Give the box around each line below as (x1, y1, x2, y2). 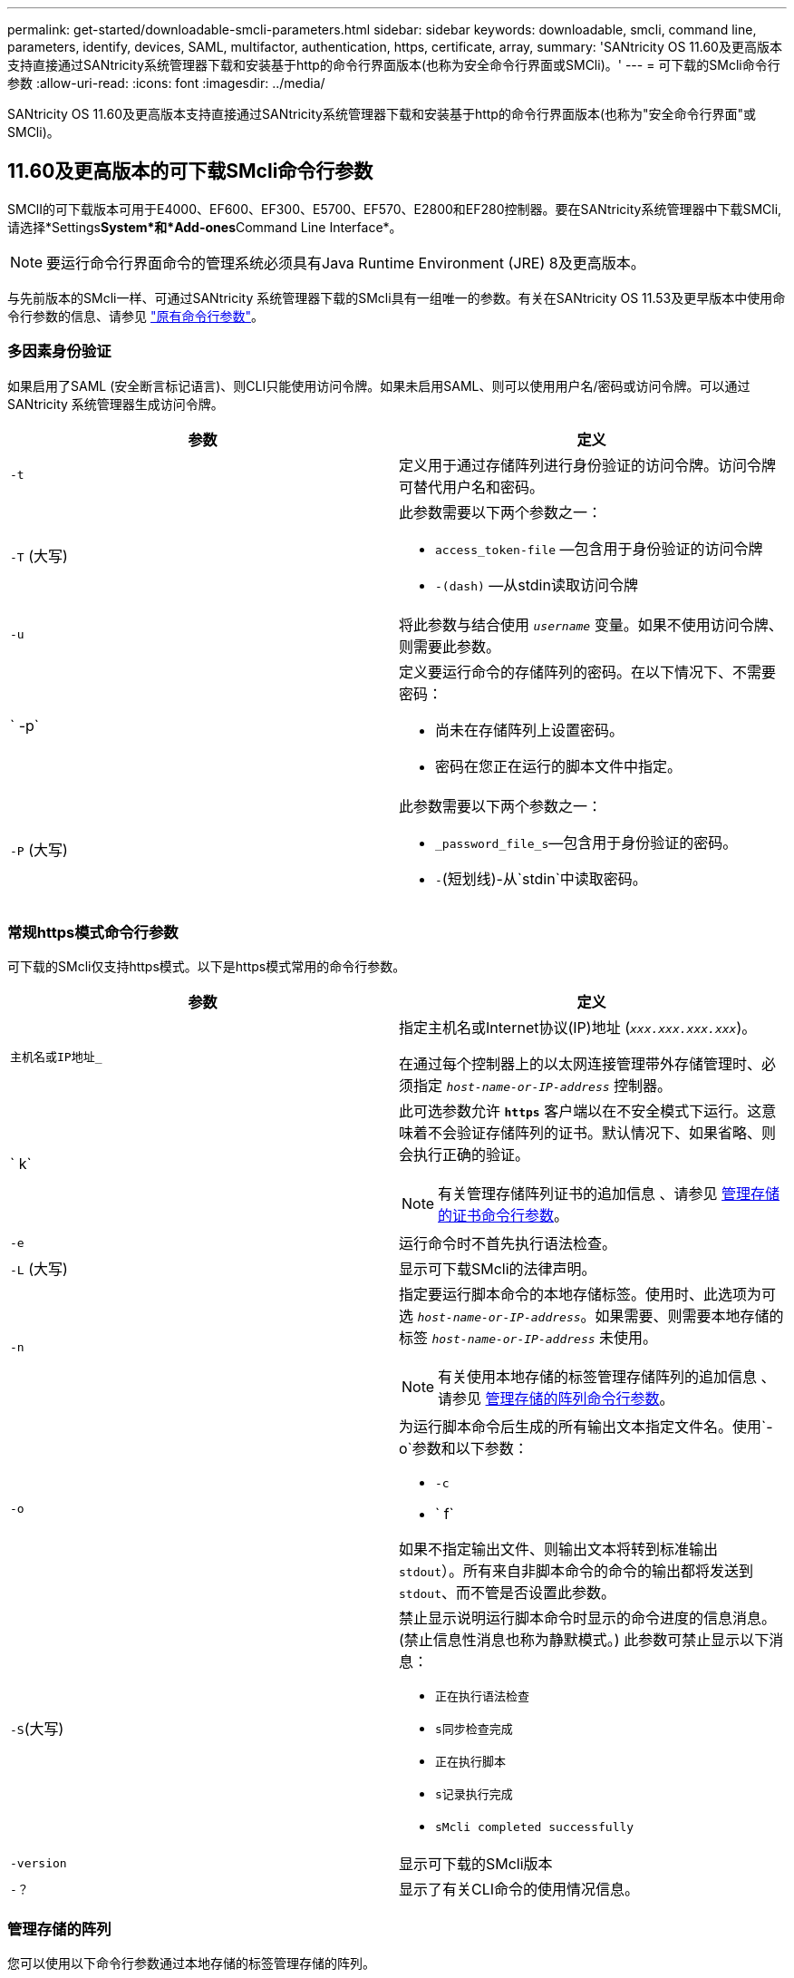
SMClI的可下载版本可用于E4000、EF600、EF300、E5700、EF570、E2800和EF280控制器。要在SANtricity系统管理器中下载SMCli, (7, 200, 782, 217)
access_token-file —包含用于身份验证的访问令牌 (435, 539, 763, 558)
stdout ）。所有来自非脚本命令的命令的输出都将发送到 (399, 1562, 753, 1581)
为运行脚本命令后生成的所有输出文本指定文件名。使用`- (399, 1418, 773, 1437)
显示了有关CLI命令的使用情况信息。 (399, 1880, 640, 1899)
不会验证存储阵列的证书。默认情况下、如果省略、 (428, 1124, 762, 1143)
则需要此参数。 (399, 637, 501, 656)
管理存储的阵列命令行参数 (485, 1389, 660, 1408)
